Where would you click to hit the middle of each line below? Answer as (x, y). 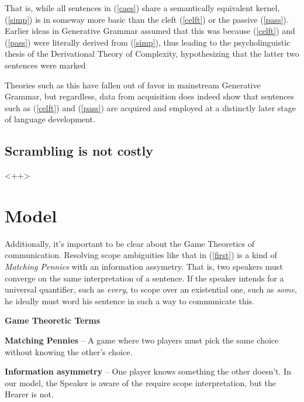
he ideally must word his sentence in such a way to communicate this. (129, 300)
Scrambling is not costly (79, 151)
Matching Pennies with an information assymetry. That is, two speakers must (144, 267)
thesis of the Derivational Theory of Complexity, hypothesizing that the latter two (152, 54)
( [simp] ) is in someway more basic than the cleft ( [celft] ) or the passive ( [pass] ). (147, 19)
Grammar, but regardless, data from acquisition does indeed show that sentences (150, 96)
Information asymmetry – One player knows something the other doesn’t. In (148, 371)
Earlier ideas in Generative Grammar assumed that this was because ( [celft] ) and (150, 31)
